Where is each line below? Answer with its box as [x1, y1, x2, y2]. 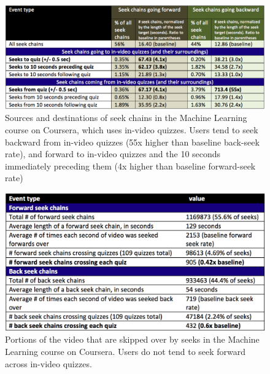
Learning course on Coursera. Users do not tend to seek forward [5, 345, 246, 357]
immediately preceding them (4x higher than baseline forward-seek [5, 159, 256, 172]
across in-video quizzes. [5, 357, 92, 370]
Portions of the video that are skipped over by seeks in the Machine [5, 333, 260, 346]
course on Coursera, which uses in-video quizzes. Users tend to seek [5, 123, 258, 136]
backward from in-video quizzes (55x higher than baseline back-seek [5, 135, 260, 148]
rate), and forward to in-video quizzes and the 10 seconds [5, 147, 221, 160]
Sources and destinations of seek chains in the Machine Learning [5, 111, 247, 124]
